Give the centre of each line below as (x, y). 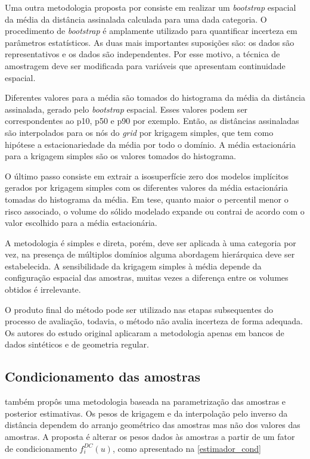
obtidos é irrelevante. (43, 289)
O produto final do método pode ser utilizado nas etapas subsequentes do (139, 309)
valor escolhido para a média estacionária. (81, 223)
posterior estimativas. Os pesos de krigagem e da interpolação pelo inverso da (146, 413)
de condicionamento (41, 448)
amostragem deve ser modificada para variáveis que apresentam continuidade (145, 65)
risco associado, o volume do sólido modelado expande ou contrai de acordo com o (155, 211)
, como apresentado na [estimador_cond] (187, 448)
